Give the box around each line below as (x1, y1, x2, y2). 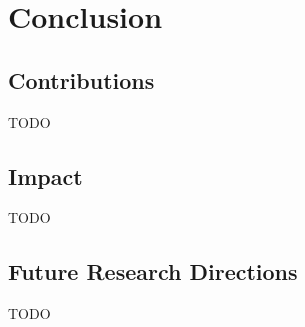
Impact (8, 160, 83, 191)
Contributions (8, 64, 155, 95)
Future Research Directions (8, 256, 298, 287)
